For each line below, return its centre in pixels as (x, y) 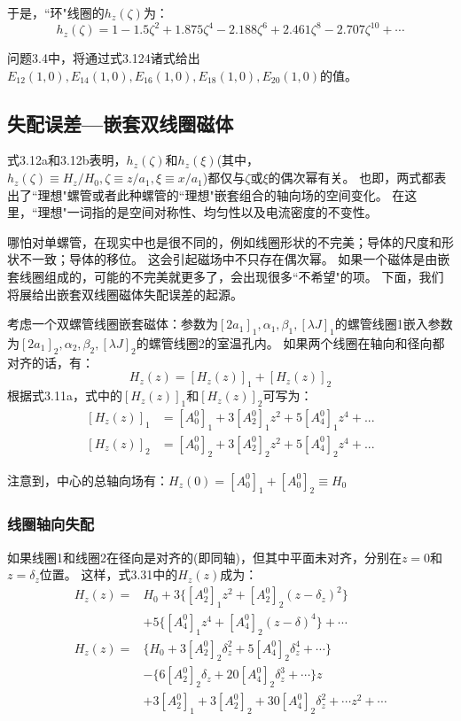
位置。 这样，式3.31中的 (109, 574)
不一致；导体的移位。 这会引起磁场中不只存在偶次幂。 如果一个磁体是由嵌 (234, 259)
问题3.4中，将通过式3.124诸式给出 (104, 58)
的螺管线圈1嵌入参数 (394, 324)
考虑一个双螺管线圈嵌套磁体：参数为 (113, 324)
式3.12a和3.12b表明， (67, 160)
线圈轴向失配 (51, 524)
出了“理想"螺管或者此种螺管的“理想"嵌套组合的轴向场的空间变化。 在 (206, 194)
